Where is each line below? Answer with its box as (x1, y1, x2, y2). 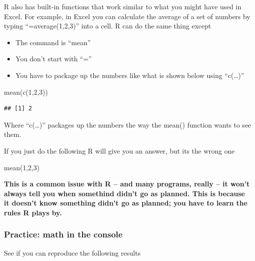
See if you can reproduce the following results (4, 247, 141, 258)
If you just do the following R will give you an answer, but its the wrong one (4, 145, 235, 156)
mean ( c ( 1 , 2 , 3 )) (4, 86, 48, 97)
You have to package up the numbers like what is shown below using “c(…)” (15, 70, 244, 80)
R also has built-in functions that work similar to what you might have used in (4, 1, 242, 11)
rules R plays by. (4, 207, 62, 217)
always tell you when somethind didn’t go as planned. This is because (4, 188, 245, 198)
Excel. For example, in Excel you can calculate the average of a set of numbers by (4, 11, 251, 21)
